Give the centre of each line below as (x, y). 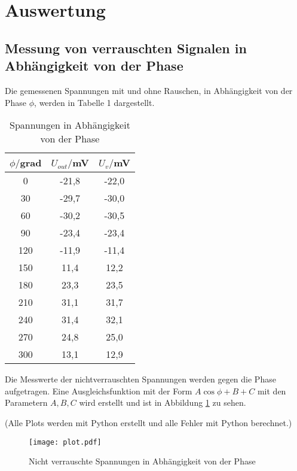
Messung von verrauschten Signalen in (126, 48)
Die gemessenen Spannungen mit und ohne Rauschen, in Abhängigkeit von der (149, 90)
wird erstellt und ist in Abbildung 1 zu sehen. (163, 402)
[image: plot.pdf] (65, 442)
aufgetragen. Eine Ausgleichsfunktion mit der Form (99, 391)
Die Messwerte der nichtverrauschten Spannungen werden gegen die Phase (140, 379)
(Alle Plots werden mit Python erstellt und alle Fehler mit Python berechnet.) (148, 422)
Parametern (26, 402)
